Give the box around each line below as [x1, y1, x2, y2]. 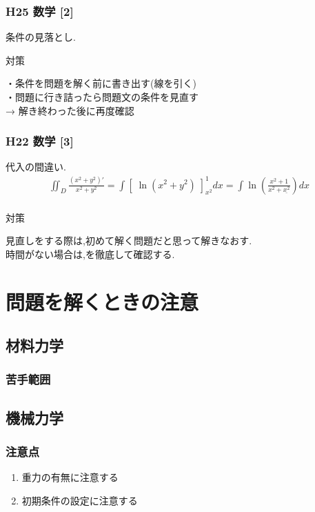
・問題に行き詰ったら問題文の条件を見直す [6, 90, 199, 104]
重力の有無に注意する [21, 470, 119, 484]
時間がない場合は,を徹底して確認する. [6, 246, 175, 261]
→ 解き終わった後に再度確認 [6, 103, 134, 117]
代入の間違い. [6, 159, 66, 174]
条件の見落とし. [6, 30, 76, 44]
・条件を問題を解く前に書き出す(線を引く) [6, 76, 196, 90]
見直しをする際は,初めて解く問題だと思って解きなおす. [6, 233, 252, 248]
